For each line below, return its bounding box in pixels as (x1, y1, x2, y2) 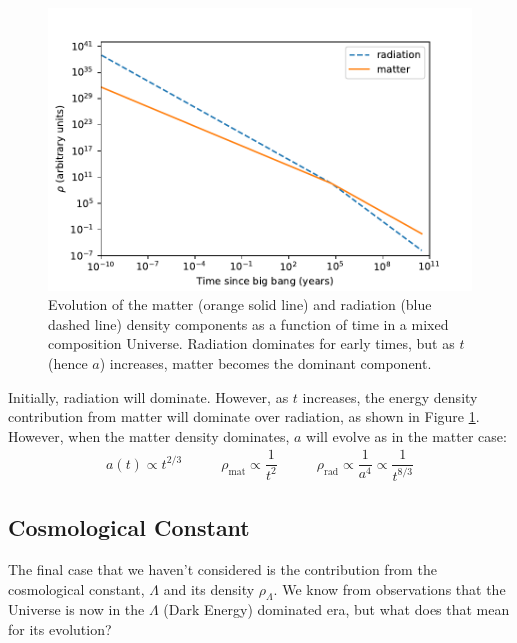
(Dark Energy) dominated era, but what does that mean (163, 599, 510, 620)
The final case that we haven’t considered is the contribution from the (8, 559, 437, 580)
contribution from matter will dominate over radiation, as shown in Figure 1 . (8, 406, 480, 427)
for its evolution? (8, 619, 112, 640)
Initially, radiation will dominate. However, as (8, 386, 289, 407)
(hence (48, 353, 88, 374)
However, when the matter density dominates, (8, 425, 290, 446)
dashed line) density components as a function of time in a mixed (48, 313, 449, 334)
